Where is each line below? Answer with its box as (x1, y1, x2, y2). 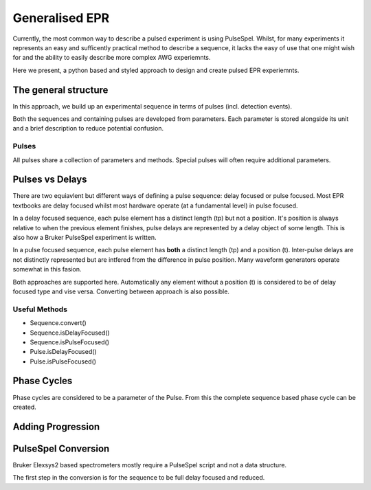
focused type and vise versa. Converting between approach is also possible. (12, 287, 230, 296)
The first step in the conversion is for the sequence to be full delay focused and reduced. (12, 474, 265, 482)
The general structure (12, 84, 109, 96)
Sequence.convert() (30, 319, 87, 327)
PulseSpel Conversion (12, 443, 110, 454)
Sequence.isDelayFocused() (30, 328, 110, 337)
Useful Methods (12, 304, 68, 314)
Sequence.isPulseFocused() (30, 337, 110, 346)
